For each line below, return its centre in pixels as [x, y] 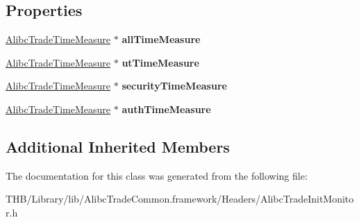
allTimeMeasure [161, 39]
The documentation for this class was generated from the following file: [157, 175]
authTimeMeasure [166, 109]
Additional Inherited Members [118, 146]
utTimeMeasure [160, 62]
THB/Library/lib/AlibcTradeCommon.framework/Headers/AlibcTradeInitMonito [180, 199]
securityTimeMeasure [174, 86]
